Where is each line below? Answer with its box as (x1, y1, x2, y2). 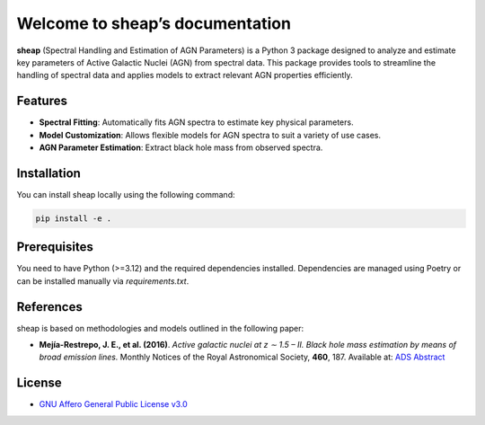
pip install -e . (35, 213, 112, 224)
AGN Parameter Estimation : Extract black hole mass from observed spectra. (39, 142, 323, 153)
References (16, 299, 83, 314)
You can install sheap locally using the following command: (16, 189, 235, 199)
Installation (16, 165, 81, 181)
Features (16, 93, 67, 109)
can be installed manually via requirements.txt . (16, 275, 190, 287)
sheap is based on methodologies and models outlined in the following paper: (16, 323, 304, 333)
